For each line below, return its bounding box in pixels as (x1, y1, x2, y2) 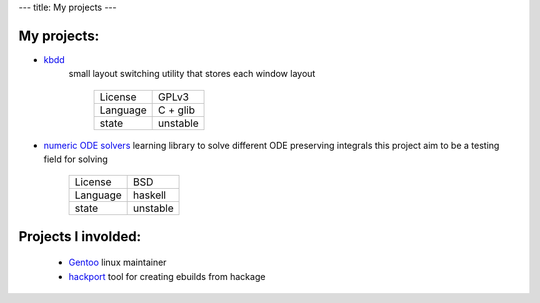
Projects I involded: (18, 228, 142, 245)
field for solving (43, 153, 109, 165)
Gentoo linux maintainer (68, 256, 167, 269)
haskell (133, 188, 167, 202)
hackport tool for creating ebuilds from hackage (68, 270, 266, 282)
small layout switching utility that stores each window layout (68, 68, 316, 80)
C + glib (158, 103, 195, 117)
